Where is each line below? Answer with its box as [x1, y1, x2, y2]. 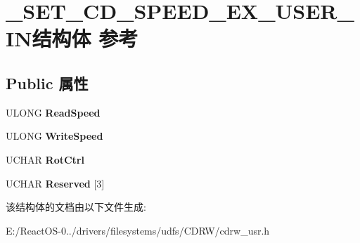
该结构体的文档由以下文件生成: [6, 199, 146, 214]
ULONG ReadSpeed [6, 105, 101, 119]
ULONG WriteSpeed [6, 129, 103, 143]
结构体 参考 [32, 24, 139, 53]
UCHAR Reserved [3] [6, 176, 105, 190]
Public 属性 [6, 72, 89, 93]
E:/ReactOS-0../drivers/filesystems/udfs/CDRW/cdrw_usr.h [6, 223, 270, 237]
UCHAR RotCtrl [6, 152, 84, 166]
